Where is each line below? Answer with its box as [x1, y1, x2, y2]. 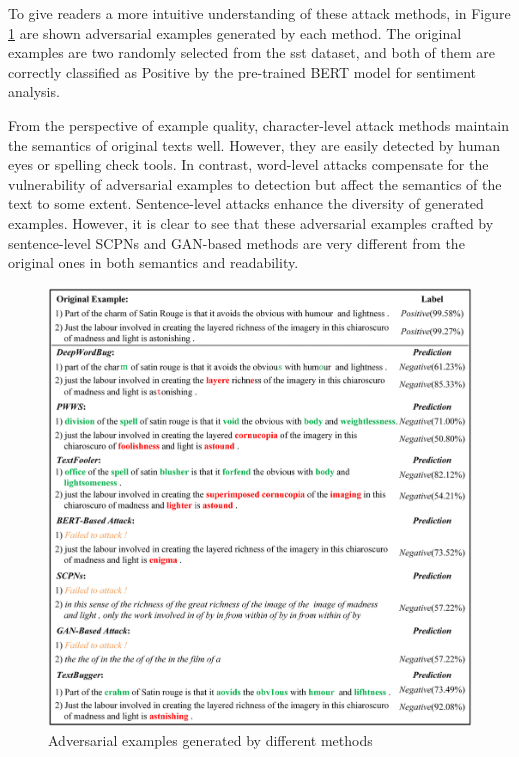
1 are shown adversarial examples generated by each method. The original [8, 22, 462, 43]
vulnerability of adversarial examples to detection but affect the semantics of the [8, 173, 502, 194]
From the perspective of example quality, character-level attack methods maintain [8, 114, 509, 135]
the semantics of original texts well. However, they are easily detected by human [8, 134, 500, 155]
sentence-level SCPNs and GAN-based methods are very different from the [8, 232, 465, 253]
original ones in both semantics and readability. [8, 252, 299, 273]
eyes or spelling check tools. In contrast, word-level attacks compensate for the [8, 154, 489, 175]
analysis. [8, 81, 60, 102]
